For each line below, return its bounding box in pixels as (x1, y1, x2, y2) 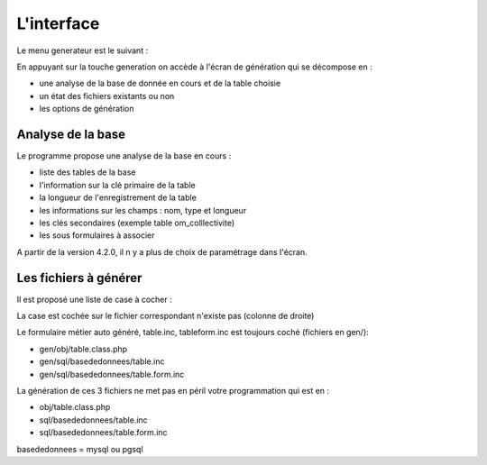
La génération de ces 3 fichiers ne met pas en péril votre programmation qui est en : (16, 386, 329, 396)
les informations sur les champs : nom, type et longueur (39, 205, 247, 215)
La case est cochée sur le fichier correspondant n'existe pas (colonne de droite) (16, 311, 315, 322)
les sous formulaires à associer (39, 230, 155, 241)
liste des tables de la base (39, 167, 136, 178)
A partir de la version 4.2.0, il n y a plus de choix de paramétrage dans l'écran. (16, 246, 308, 257)
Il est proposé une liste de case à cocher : (16, 294, 173, 305)
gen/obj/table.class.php (39, 343, 128, 354)
